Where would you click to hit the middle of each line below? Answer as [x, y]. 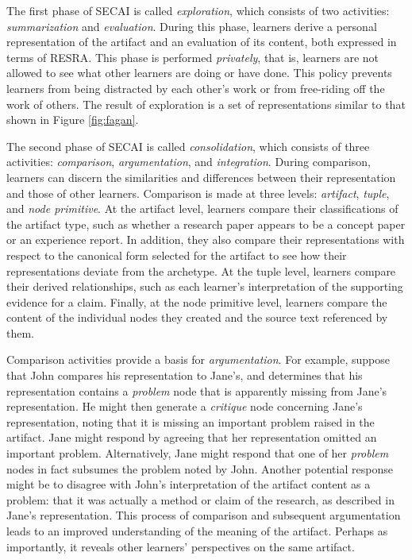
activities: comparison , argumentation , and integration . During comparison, [189, 162]
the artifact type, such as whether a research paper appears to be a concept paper [206, 224]
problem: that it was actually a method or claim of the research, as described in [200, 499]
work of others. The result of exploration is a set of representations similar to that [206, 104]
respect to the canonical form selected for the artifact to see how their [177, 255]
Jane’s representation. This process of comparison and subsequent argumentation [204, 515]
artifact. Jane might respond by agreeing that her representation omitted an [192, 437]
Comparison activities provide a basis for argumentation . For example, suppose [198, 359]
